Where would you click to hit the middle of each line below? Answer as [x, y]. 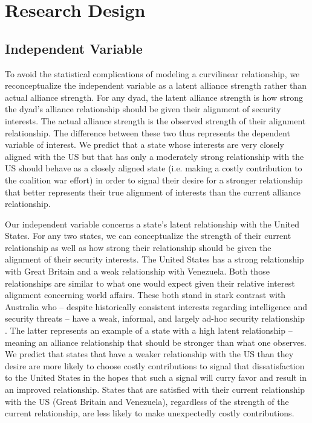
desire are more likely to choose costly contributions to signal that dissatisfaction [155, 365]
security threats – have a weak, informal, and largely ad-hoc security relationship [155, 318]
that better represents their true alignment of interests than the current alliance [153, 192]
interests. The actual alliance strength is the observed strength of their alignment [155, 120]
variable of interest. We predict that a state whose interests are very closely [145, 145]
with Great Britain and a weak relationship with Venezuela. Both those [137, 271]
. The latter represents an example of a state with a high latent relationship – [149, 330]
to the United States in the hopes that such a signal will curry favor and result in [156, 377]
